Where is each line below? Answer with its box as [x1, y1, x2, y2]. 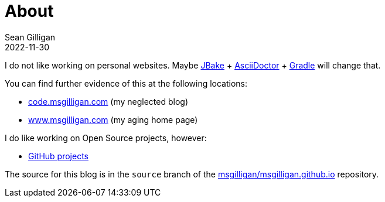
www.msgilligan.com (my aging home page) [28, 114, 198, 125]
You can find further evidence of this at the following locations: [5, 78, 248, 88]
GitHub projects [28, 150, 88, 161]
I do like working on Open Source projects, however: [5, 132, 207, 143]
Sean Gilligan [5, 32, 56, 42]
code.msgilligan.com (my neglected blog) [28, 96, 189, 107]
